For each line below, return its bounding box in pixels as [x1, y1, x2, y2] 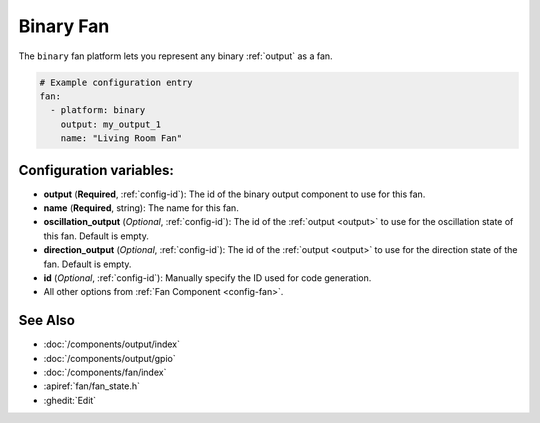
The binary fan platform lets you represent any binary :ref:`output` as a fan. [18, 50, 334, 62]
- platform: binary [50, 105, 146, 116]
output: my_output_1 [60, 118, 162, 130]
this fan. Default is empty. [43, 230, 149, 242]
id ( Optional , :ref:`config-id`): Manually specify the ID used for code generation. [43, 271, 372, 284]
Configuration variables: [18, 161, 175, 179]
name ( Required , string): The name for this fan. [43, 201, 239, 214]
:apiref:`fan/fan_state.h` [43, 380, 140, 392]
